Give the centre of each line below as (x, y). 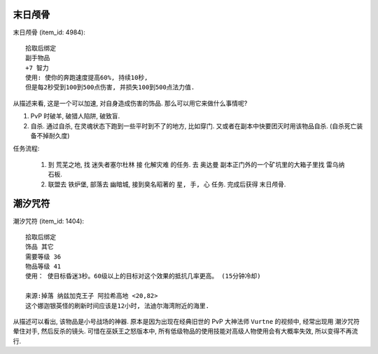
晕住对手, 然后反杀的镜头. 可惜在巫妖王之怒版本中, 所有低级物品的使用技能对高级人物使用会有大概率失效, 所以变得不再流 (185, 331)
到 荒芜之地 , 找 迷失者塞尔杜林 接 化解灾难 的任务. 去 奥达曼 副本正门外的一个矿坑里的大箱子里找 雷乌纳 (196, 164)
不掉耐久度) (53, 136)
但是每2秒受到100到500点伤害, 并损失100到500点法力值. (110, 87)
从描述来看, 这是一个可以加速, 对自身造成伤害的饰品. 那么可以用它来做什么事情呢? (130, 103)
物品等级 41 (43, 267)
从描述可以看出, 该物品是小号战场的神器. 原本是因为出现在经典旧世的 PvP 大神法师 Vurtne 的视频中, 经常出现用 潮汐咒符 (187, 322)
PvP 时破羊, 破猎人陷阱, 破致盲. (75, 116)
